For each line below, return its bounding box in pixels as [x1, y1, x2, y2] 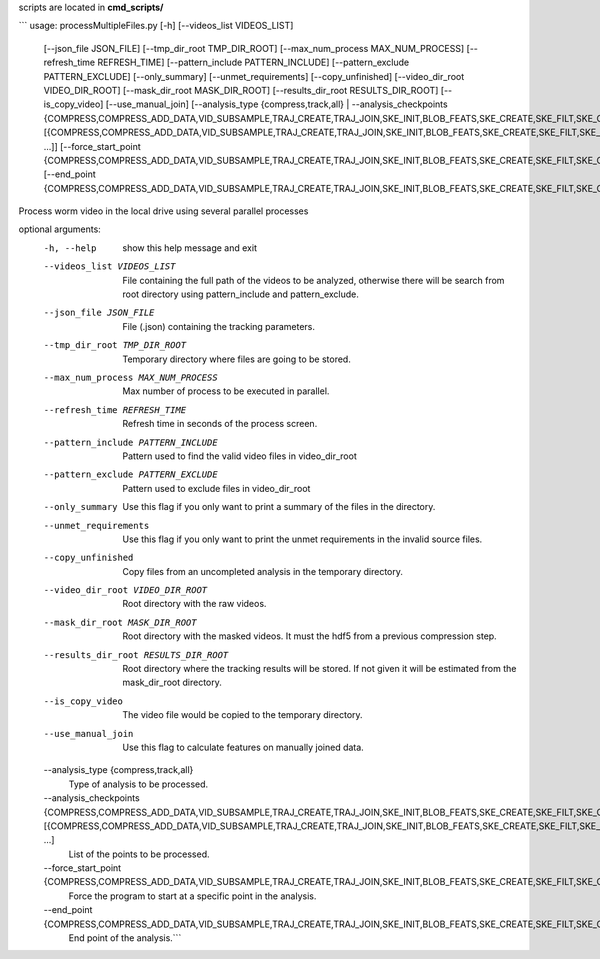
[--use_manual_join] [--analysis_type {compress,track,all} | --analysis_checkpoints [105, 98, 449, 110]
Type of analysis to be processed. [68, 778, 209, 790]
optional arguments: [18, 223, 102, 235]
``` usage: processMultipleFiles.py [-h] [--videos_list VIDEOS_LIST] [18, 20, 294, 32]
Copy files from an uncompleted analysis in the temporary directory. [122, 565, 404, 577]
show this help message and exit [122, 241, 257, 254]
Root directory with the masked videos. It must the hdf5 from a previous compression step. [122, 630, 497, 642]
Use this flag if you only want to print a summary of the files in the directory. [122, 501, 436, 513]
